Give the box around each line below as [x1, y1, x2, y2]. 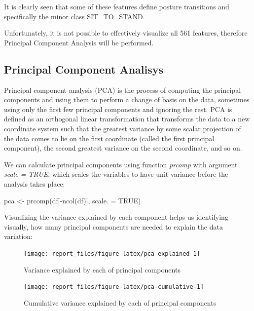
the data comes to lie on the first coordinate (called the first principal [4, 133, 215, 143]
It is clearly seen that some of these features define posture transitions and [4, 1, 229, 11]
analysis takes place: [4, 178, 65, 189]
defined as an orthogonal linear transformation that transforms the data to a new [4, 114, 250, 124]
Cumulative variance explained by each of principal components [24, 297, 217, 308]
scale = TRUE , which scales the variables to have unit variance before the [4, 169, 228, 179]
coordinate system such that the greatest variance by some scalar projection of [4, 123, 241, 133]
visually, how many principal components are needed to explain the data [4, 221, 223, 232]
